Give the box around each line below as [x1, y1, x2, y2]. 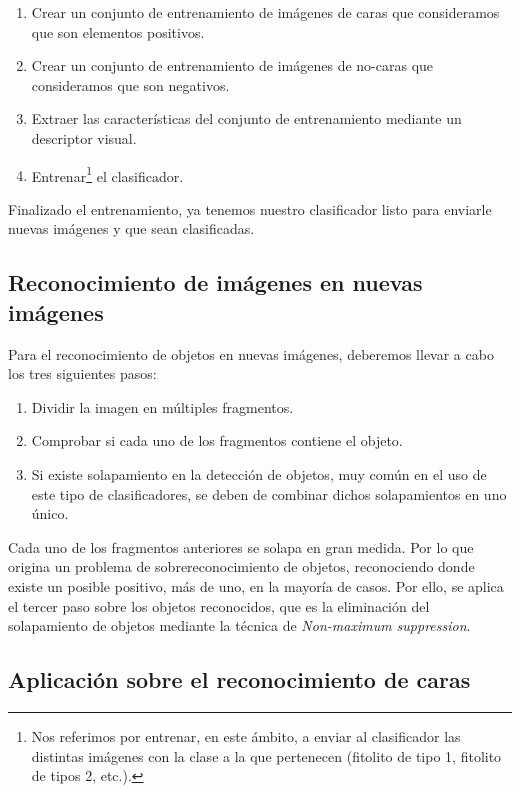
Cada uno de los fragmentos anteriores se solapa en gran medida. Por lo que [8, 536, 474, 557]
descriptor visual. [31, 127, 137, 148]
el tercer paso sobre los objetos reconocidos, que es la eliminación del [8, 595, 430, 616]
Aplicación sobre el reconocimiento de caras [8, 664, 471, 695]
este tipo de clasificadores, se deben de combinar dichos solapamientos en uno [31, 483, 507, 504]
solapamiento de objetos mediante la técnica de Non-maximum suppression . [8, 615, 471, 636]
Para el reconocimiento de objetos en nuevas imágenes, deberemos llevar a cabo [8, 343, 494, 364]
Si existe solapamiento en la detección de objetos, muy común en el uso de [31, 463, 487, 484]
